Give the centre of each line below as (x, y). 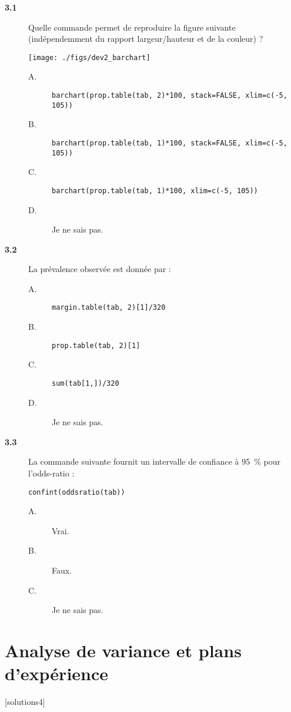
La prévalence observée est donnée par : (100, 269)
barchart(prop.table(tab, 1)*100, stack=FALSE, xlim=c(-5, (170, 143)
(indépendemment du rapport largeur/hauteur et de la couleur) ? (146, 39)
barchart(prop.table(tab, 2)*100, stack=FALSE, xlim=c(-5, (170, 96)
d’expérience (57, 673)
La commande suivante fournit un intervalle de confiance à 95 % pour (154, 461)
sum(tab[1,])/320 (86, 383)
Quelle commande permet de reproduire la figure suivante (132, 27)
